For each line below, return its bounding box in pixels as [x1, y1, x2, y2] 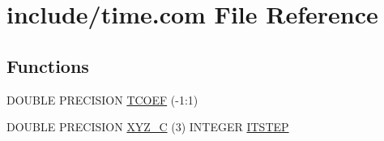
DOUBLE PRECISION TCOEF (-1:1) [6, 91, 198, 108]
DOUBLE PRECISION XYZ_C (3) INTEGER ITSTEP [6, 118, 289, 135]
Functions [6, 53, 89, 78]
